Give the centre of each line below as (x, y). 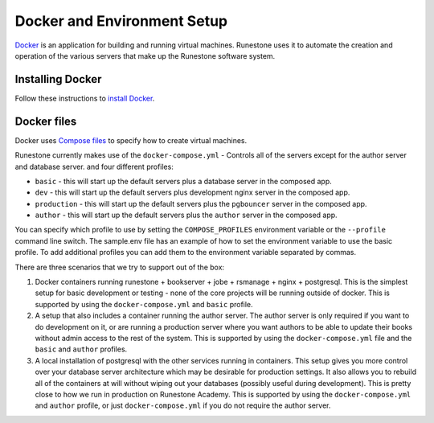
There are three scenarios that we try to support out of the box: (120, 267)
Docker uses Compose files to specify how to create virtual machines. (131, 140)
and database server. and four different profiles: (94, 166)
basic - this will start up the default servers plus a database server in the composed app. (184, 181)
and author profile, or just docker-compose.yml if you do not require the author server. (183, 405)
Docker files (46, 121)
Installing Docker (58, 79)
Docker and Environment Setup (121, 21)
